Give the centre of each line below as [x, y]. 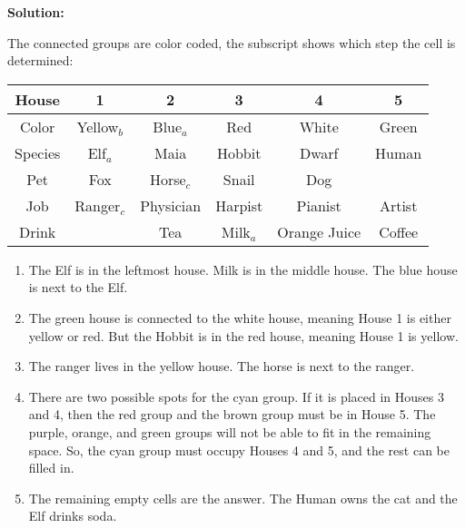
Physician [171, 205]
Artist [398, 205]
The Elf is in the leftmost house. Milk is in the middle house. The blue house [243, 269]
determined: [40, 60]
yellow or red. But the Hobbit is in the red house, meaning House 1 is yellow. [243, 335]
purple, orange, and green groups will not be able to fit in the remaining [230, 431]
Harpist [239, 205]
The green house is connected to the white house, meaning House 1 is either [240, 317]
